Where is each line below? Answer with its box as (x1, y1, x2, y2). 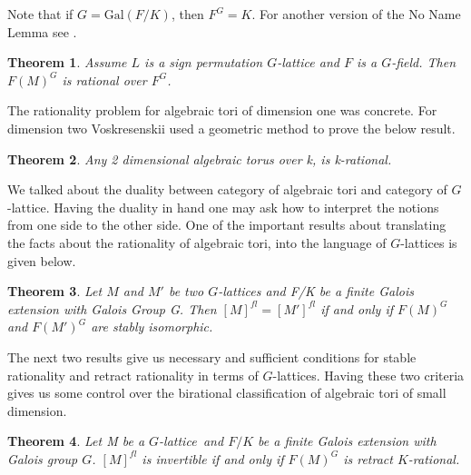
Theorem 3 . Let (7, 282, 103, 301)
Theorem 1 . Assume (7, 53, 127, 72)
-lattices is (400, 233, 457, 252)
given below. (7, 251, 76, 270)
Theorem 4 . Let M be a (7, 431, 145, 450)
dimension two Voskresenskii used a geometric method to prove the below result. (7, 118, 456, 137)
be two (168, 282, 204, 301)
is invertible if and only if (142, 449, 284, 468)
